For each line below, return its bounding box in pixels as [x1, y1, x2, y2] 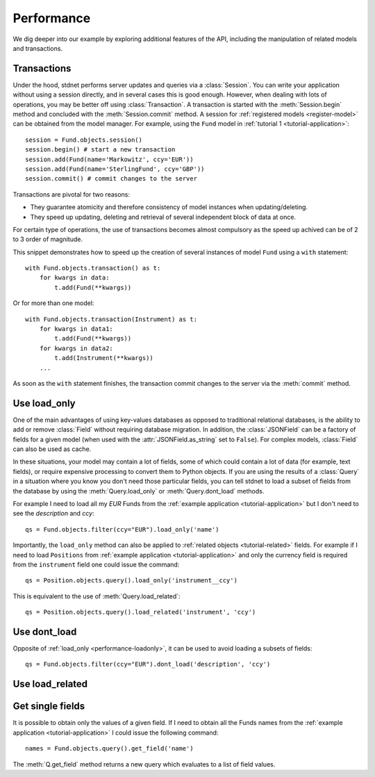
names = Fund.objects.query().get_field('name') [25, 744, 194, 753]
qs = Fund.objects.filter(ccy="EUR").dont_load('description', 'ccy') [25, 660, 271, 669]
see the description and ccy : [12, 509, 94, 518]
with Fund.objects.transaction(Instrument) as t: [25, 315, 198, 323]
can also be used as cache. [12, 445, 92, 453]
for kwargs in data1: [39, 325, 114, 333]
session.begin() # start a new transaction [25, 146, 176, 154]
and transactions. [12, 44, 62, 52]
